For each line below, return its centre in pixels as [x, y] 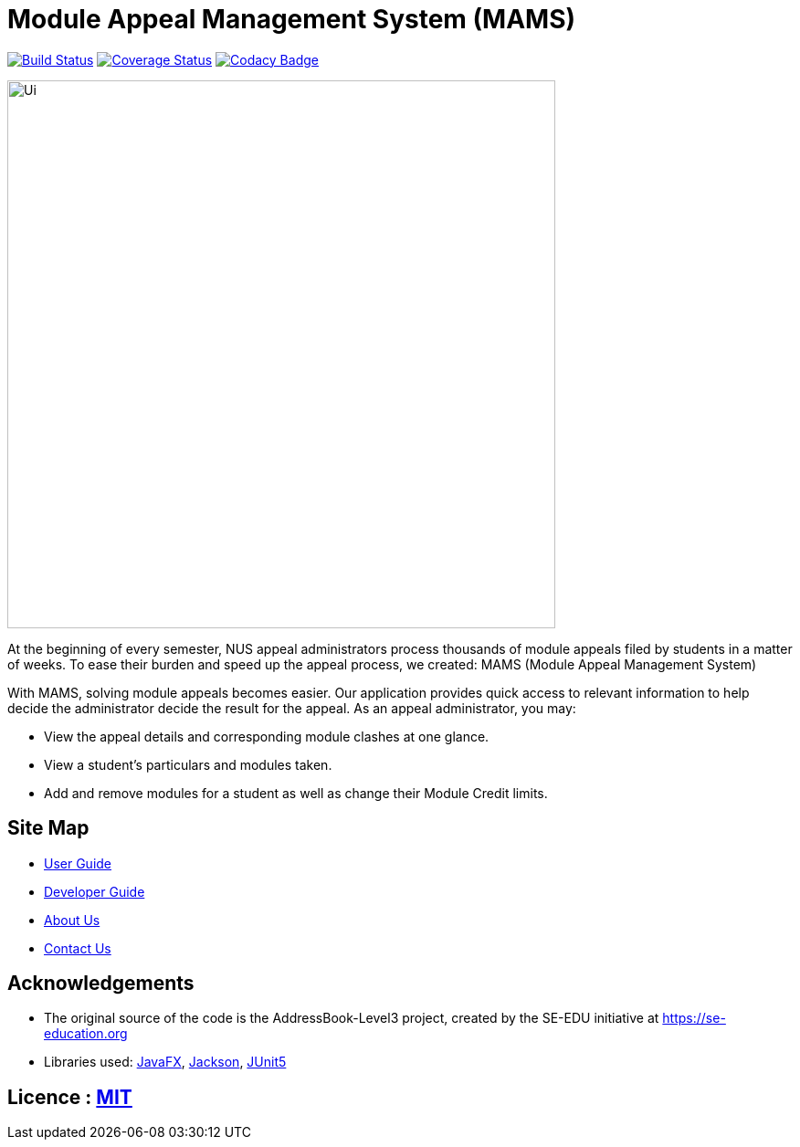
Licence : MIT [70, 1097]
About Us [72, 920]
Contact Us [78, 948]
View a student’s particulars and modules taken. [188, 764]
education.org [86, 1034]
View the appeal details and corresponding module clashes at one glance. [267, 736]
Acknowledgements [101, 984]
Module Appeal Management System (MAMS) [292, 19]
